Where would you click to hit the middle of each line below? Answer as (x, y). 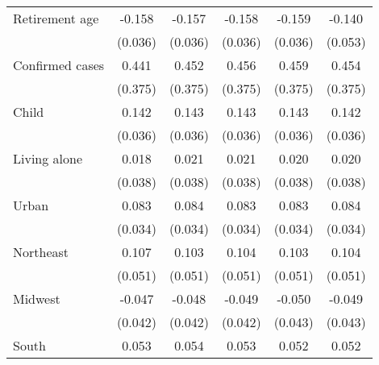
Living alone (48, 158)
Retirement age (56, 18)
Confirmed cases (59, 65)
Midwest (37, 299)
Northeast (41, 252)
